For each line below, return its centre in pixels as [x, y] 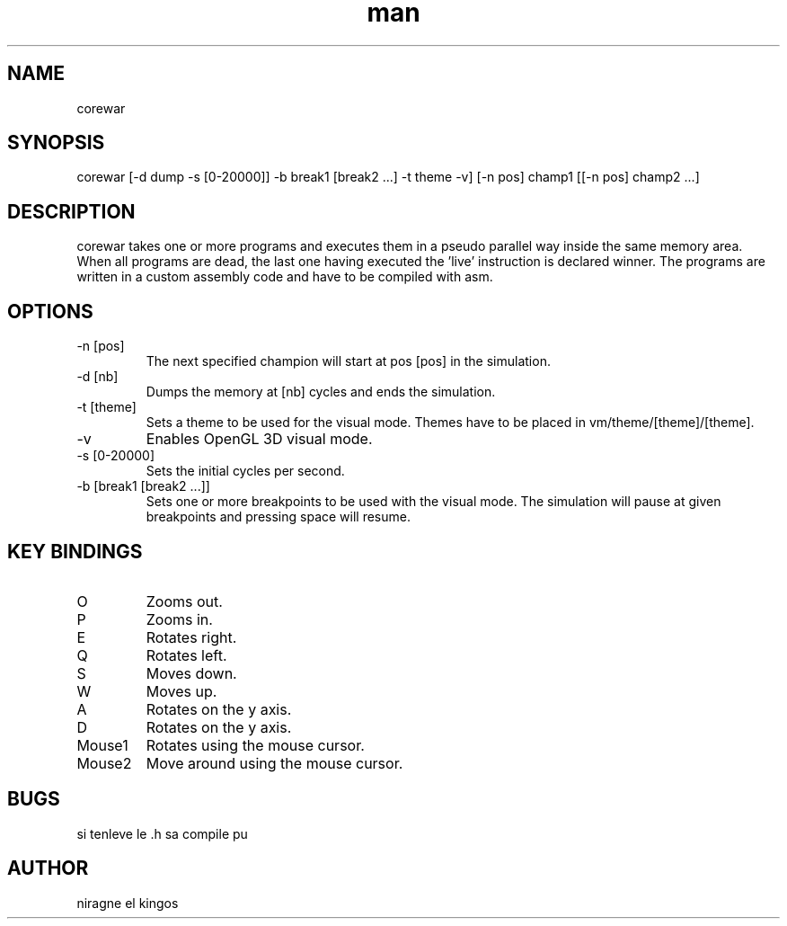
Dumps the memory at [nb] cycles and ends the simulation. [321, 392]
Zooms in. [179, 619]
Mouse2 [104, 763]
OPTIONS [50, 311]
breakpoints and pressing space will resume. [278, 517]
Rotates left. [186, 655]
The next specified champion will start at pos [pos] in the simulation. [348, 361]
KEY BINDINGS [75, 551]
